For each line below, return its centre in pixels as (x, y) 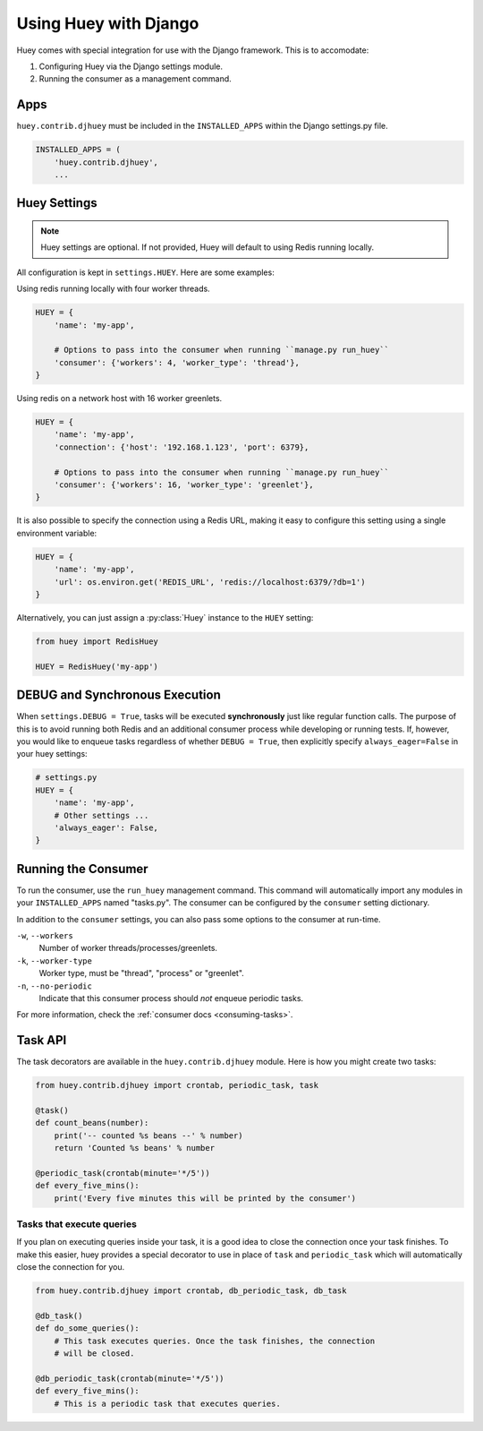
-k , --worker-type (55, 960)
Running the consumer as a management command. (135, 79)
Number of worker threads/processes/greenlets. (128, 948)
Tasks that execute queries (77, 1224)
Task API (42, 1040)
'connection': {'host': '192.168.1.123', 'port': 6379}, (182, 447)
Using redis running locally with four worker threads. (113, 289)
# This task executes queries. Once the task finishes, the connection (215, 1341)
